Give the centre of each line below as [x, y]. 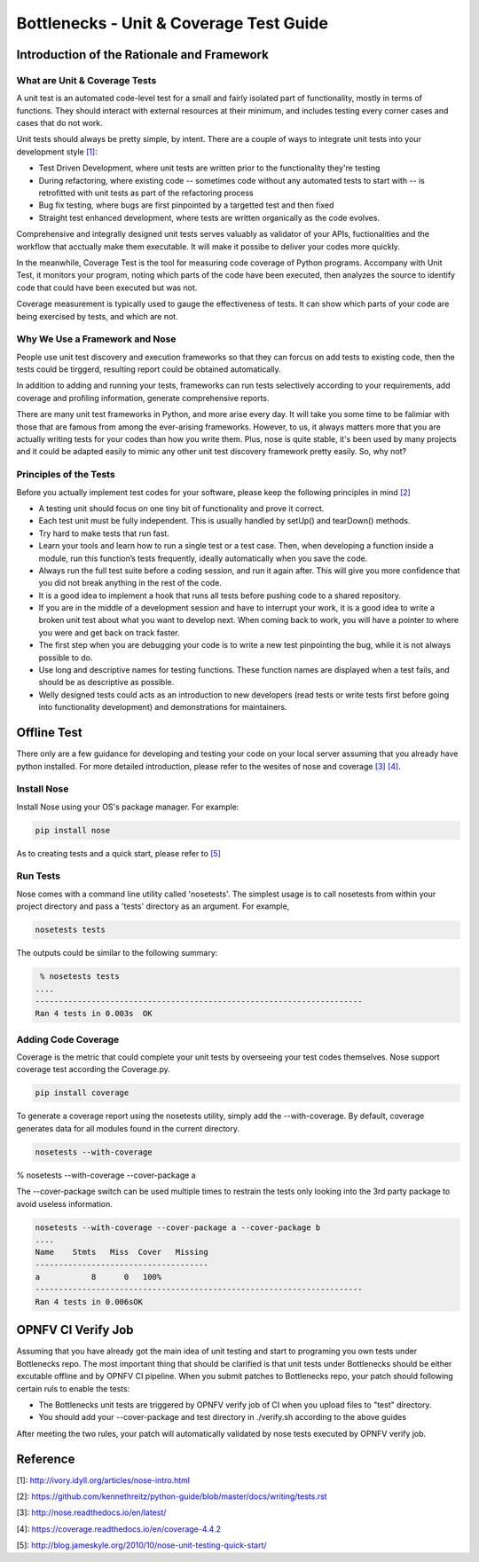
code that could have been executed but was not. [107, 288]
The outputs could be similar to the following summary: [117, 953]
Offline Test [50, 733]
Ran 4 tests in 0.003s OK [94, 1014]
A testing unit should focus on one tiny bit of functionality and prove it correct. [181, 508]
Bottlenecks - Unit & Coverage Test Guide [172, 23]
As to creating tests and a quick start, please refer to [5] [118, 853]
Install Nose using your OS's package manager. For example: [128, 807]
